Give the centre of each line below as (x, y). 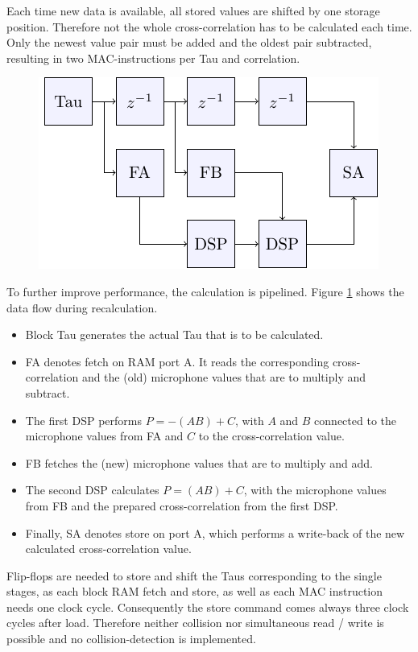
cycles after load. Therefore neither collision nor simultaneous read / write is (195, 623)
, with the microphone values (315, 490)
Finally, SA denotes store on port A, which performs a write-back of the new (215, 532)
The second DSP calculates (92, 490)
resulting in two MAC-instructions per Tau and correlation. (153, 58)
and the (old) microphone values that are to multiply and (224, 377)
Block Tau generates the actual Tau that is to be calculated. (174, 334)
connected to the (355, 420)
